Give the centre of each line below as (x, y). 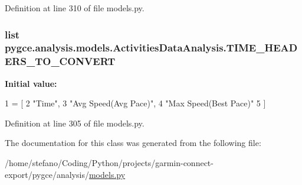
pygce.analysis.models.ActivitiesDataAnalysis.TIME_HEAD (151, 48)
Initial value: (31, 83)
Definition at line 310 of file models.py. (75, 8)
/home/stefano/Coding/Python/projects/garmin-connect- (109, 163)
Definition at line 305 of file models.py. (75, 123)
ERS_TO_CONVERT (60, 61)
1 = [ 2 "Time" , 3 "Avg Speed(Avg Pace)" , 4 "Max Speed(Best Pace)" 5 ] (135, 103)
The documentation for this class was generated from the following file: (133, 143)
